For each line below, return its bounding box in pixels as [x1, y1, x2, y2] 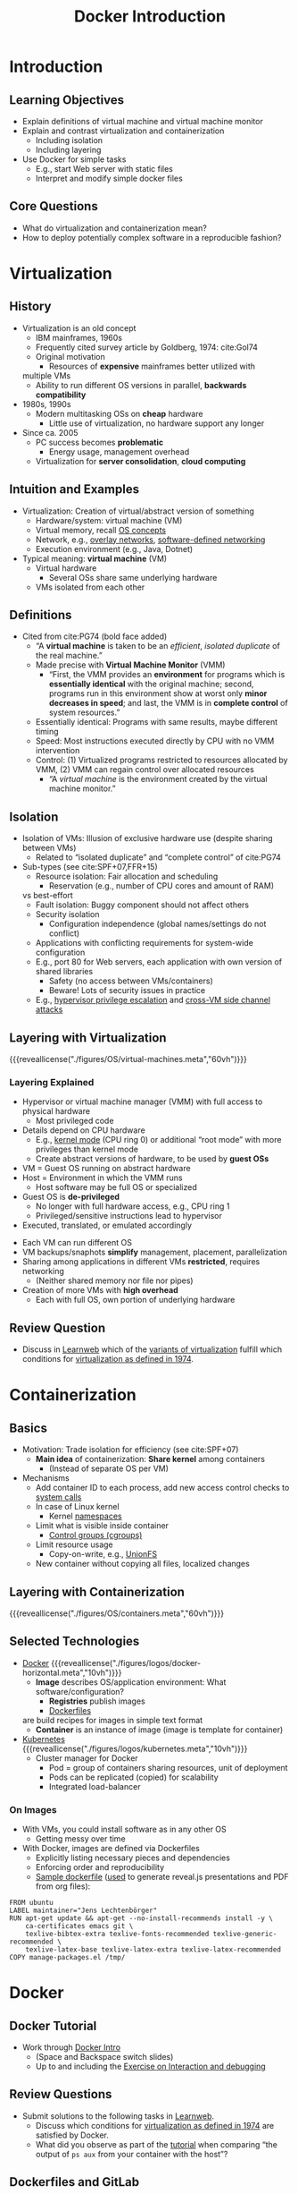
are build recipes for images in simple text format [21, 1714, 203, 1725]
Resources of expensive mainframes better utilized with [48, 361, 256, 371]
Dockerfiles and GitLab [9, 2174, 140, 2190]
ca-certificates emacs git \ [25, 1922, 134, 1931]
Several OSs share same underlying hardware [48, 572, 218, 583]
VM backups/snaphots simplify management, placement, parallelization [21, 1246, 288, 1258]
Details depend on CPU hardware [21, 1125, 145, 1135]
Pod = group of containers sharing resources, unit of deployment [48, 1762, 288, 1773]
